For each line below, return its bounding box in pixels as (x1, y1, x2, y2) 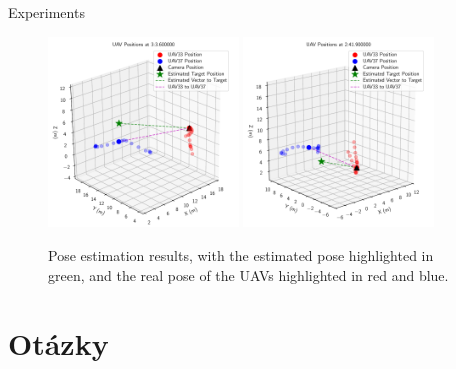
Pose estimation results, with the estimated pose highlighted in (48, 244, 434, 265)
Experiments (8, 2, 85, 22)
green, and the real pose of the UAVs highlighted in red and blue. (48, 264, 449, 285)
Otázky (8, 323, 109, 364)
